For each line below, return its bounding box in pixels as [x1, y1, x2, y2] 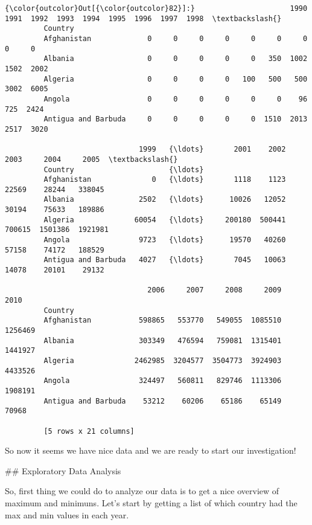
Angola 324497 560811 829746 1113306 [43, 376, 282, 385]
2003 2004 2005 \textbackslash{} [5, 155, 178, 164]
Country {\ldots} [43, 165, 204, 174]
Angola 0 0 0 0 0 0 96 [43, 94, 308, 103]
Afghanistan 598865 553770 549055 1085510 [43, 316, 282, 325]
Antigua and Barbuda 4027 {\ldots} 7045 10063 [43, 256, 286, 265]
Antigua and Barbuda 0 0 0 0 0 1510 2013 [43, 115, 308, 124]
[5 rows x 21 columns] [43, 427, 135, 436]
